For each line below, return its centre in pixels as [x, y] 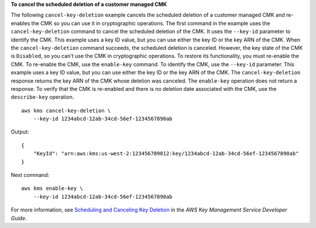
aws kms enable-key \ [52, 188]
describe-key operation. [42, 97]
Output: [20, 132]
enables [20, 23]
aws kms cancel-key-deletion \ [66, 110]
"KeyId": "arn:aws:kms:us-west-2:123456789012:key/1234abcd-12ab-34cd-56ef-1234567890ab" [166, 154]
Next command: [30, 175]
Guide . [19, 218]
